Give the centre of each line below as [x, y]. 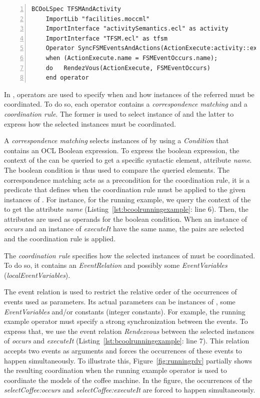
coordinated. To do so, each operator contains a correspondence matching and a [126, 104]
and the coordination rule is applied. [60, 239]
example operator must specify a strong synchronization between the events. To [126, 321]
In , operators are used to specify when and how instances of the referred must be [129, 94]
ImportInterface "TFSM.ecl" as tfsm [107, 38]
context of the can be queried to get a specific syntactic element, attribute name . [128, 160]
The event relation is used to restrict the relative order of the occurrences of [120, 292]
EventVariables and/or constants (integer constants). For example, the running [125, 311]
